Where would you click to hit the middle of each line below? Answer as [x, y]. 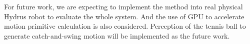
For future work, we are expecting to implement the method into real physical [123, 6]
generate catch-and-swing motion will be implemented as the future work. [117, 35]
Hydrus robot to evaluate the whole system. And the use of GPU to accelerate [124, 16]
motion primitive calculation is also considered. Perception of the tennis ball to [125, 26]
